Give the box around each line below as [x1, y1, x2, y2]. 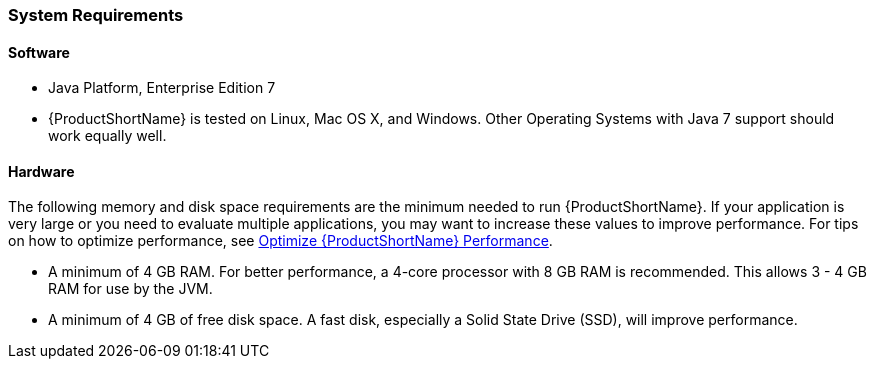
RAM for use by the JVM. [48, 280, 213, 298]
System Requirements [8, 5, 184, 25]
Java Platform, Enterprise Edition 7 [48, 79, 276, 97]
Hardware [8, 162, 75, 180]
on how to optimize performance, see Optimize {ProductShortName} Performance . [8, 232, 553, 250]
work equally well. [48, 127, 167, 145]
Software [8, 43, 70, 61]
